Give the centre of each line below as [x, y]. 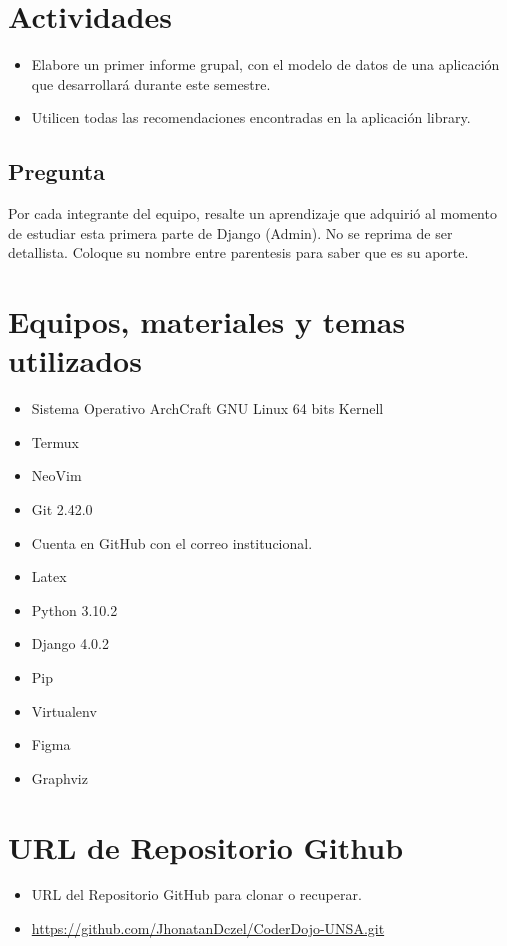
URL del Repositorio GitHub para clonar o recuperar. [196, 894]
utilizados [75, 360]
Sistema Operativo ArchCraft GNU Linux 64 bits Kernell [207, 408]
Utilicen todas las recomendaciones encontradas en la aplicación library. [251, 117]
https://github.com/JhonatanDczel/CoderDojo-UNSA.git [208, 928]
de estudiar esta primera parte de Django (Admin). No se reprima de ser [230, 232]
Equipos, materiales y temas [207, 321]
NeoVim [56, 475]
